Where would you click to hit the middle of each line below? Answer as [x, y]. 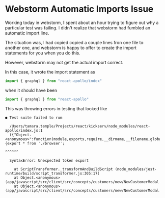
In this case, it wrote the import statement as [50, 72]
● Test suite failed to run [34, 118]
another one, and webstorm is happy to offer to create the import [71, 48]
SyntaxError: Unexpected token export [49, 160]
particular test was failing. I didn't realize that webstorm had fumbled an [78, 27]
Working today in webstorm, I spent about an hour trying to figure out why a [82, 23]
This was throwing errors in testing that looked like [56, 108]
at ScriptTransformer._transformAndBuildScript [63, 169]
